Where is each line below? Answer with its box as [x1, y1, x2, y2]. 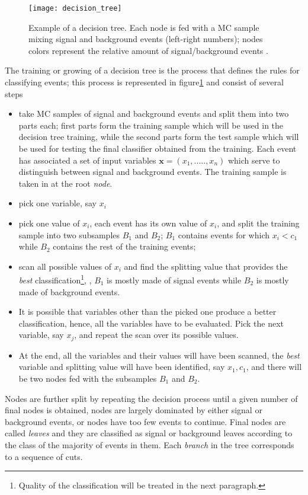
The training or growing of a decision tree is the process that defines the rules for [5, 64, 300, 76]
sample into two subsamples [18, 228, 120, 241]
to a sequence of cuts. [5, 450, 83, 462]
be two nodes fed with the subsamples [18, 372, 157, 385]
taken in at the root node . [18, 177, 113, 189]
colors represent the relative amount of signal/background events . [28, 44, 268, 56]
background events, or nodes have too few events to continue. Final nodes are [5, 415, 286, 427]
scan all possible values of [18, 260, 112, 272]
